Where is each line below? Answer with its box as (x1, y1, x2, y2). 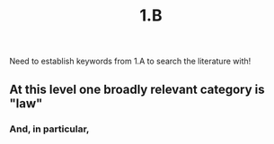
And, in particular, (9, 123, 90, 135)
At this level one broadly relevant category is (9, 81, 265, 97)
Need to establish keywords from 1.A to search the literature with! (9, 55, 252, 67)
